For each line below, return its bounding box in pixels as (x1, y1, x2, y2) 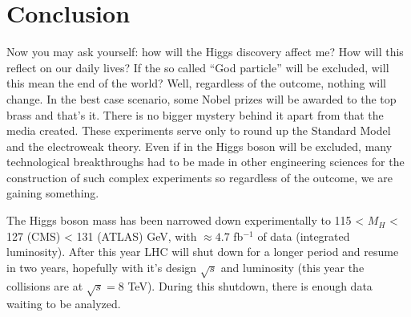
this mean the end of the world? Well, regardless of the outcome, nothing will (6, 75, 387, 91)
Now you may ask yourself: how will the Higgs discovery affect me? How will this (6, 43, 404, 60)
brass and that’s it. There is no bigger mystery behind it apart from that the (6, 106, 384, 123)
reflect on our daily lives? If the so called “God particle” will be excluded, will (6, 59, 389, 75)
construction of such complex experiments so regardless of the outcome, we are (6, 169, 393, 185)
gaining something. (6, 185, 99, 201)
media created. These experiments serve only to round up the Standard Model (6, 122, 391, 139)
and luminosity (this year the (220, 258, 365, 275)
